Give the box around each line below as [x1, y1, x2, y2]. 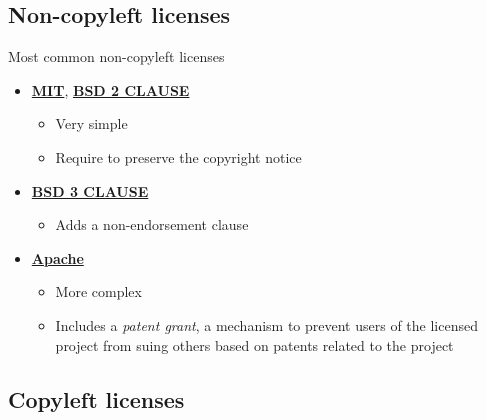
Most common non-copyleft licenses [8, 46, 225, 67]
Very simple [55, 113, 128, 134]
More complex [55, 281, 142, 302]
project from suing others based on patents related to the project [55, 334, 454, 355]
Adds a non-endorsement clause [55, 214, 249, 235]
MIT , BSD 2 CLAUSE [31, 79, 190, 100]
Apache [31, 247, 84, 268]
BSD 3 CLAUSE [31, 180, 149, 201]
